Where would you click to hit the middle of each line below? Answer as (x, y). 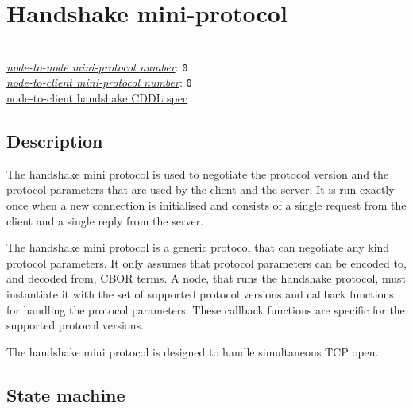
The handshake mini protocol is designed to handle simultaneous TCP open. (193, 351)
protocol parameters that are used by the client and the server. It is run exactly (201, 189)
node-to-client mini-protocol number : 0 (99, 82)
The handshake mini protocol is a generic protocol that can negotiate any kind (198, 247)
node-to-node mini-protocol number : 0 (97, 66)
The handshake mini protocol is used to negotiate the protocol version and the (198, 173)
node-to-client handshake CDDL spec (97, 98)
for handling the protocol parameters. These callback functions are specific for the (206, 309)
